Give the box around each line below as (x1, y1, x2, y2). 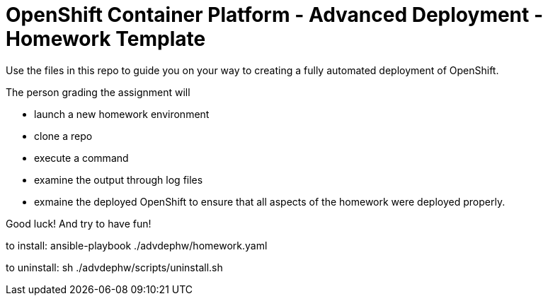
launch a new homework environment (34, 107, 210, 120)
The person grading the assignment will (6, 85, 190, 98)
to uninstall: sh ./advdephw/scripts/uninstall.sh (6, 261, 223, 273)
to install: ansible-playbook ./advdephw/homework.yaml (6, 239, 268, 252)
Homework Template (6, 27, 206, 51)
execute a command (34, 151, 129, 164)
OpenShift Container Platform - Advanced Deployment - (6, 3, 544, 27)
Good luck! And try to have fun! (6, 217, 152, 230)
